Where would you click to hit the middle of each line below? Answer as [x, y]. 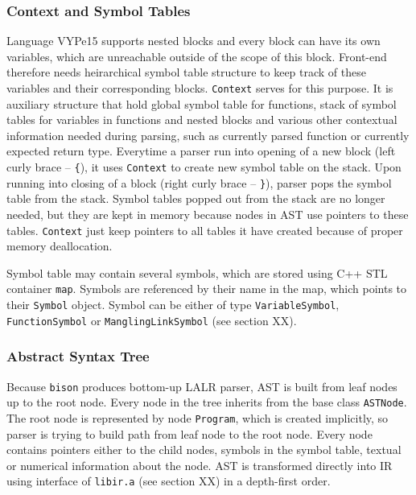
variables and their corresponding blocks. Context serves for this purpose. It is [200, 88]
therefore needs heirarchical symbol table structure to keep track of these [186, 72]
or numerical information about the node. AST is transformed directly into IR [200, 465]
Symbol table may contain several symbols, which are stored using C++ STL [197, 272]
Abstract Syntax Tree [78, 356]
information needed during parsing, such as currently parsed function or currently [208, 135]
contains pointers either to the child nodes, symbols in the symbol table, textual [204, 450]
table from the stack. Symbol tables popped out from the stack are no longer [196, 198]
